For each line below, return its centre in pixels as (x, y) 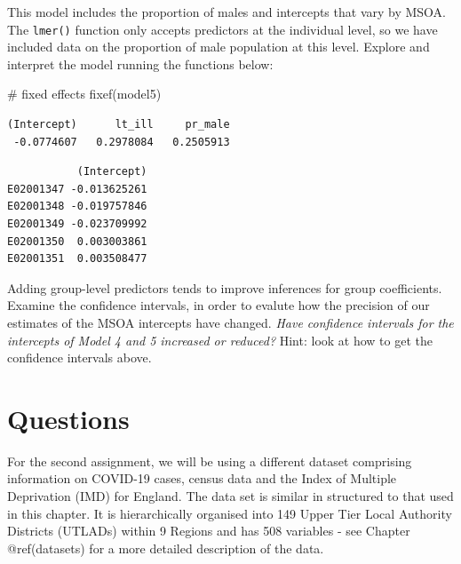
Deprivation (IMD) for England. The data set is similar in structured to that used (230, 496)
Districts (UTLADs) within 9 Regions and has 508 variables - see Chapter (209, 531)
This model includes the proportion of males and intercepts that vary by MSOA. (227, 12)
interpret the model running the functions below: (140, 64)
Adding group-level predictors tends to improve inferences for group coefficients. (225, 287)
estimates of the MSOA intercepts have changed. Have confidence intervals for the (230, 322)
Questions (68, 418)
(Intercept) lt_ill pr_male (119, 125)
